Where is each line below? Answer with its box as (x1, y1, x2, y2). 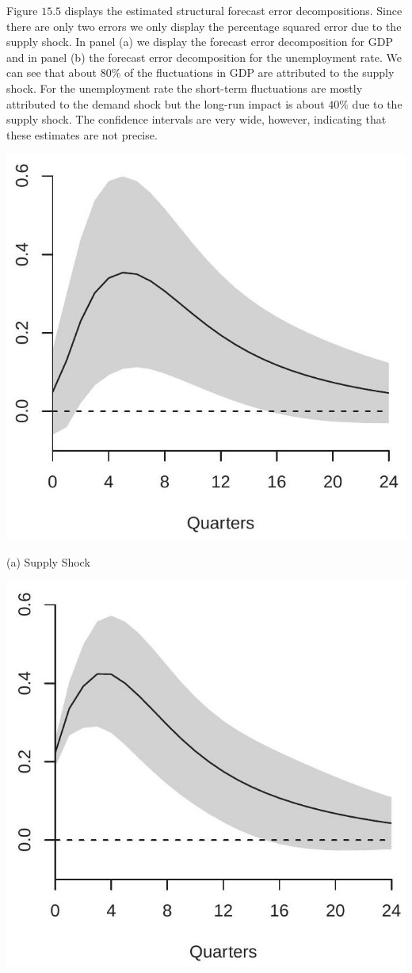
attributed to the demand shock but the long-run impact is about (6, 95, 325, 112)
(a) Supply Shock (6, 553, 90, 570)
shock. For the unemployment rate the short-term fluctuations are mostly (6, 79, 363, 96)
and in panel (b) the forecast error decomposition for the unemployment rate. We (6, 48, 402, 65)
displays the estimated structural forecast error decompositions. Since (64, 2, 402, 18)
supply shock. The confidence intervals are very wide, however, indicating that (6, 111, 387, 128)
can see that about (6, 64, 97, 81)
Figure (6, 2, 38, 18)
